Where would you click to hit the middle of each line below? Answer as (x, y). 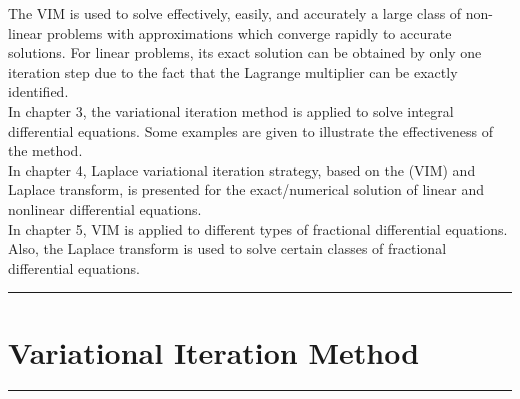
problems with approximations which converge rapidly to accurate (249, 32)
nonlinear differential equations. (105, 208)
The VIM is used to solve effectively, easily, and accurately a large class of (235, 13)
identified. (38, 91)
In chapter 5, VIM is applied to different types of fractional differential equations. (258, 228)
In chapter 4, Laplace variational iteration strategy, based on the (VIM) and (242, 169)
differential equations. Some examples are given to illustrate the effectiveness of (251, 130)
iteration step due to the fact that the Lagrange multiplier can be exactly (233, 71)
